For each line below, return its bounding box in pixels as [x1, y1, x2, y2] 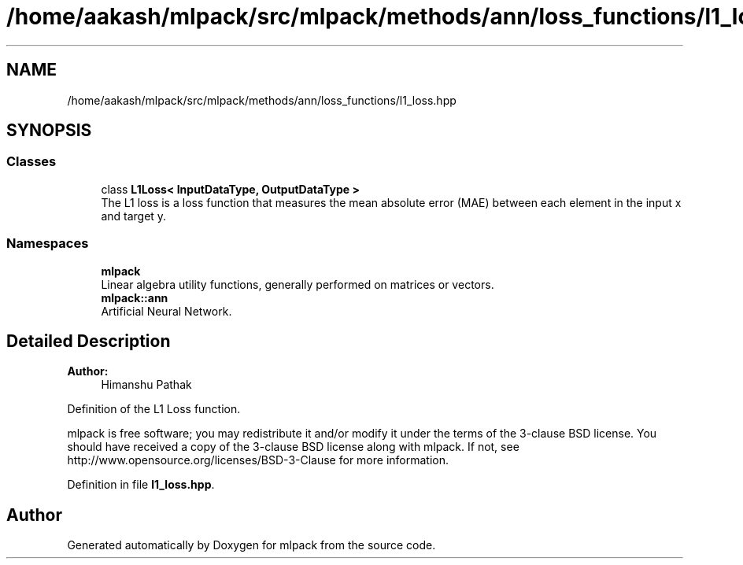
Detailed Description [6, 331, 171, 351]
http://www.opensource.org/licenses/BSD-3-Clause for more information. [67, 453, 449, 467]
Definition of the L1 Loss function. [67, 402, 241, 416]
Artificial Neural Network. [101, 304, 232, 318]
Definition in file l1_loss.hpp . [67, 478, 215, 492]
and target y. [101, 209, 167, 223]
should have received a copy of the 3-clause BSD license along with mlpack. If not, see [67, 440, 519, 454]
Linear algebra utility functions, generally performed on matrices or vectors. [101, 277, 494, 291]
